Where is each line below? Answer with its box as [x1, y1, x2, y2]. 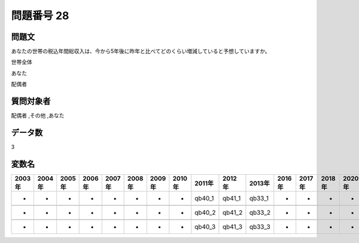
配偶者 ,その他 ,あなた [11, 112, 65, 119]
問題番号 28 [11, 9, 69, 22]
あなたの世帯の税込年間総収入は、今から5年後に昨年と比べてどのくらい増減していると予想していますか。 [11, 48, 270, 55]
